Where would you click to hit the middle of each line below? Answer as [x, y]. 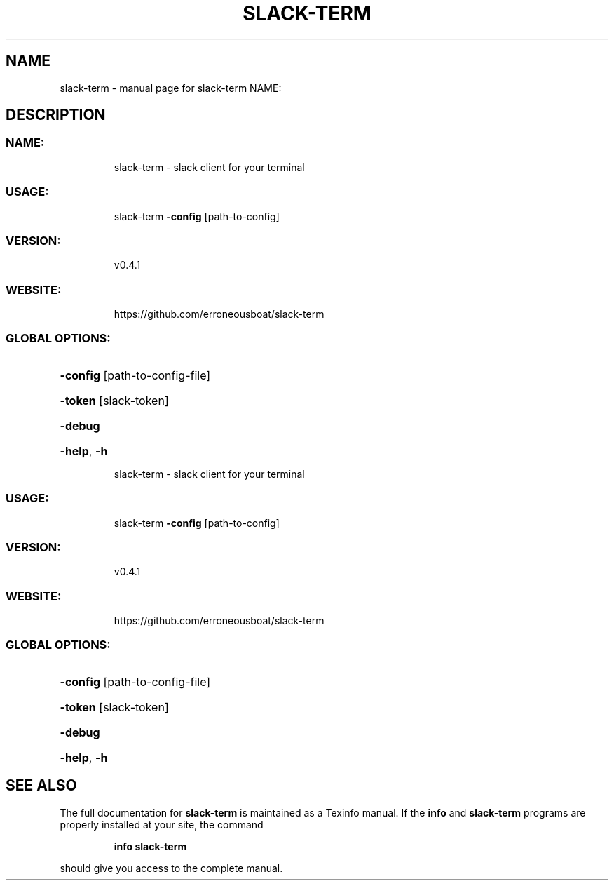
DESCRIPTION [56, 115]
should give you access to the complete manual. [171, 868]
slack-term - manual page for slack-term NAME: [171, 88]
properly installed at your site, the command [162, 824]
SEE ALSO [41, 786]
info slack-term [150, 846]
